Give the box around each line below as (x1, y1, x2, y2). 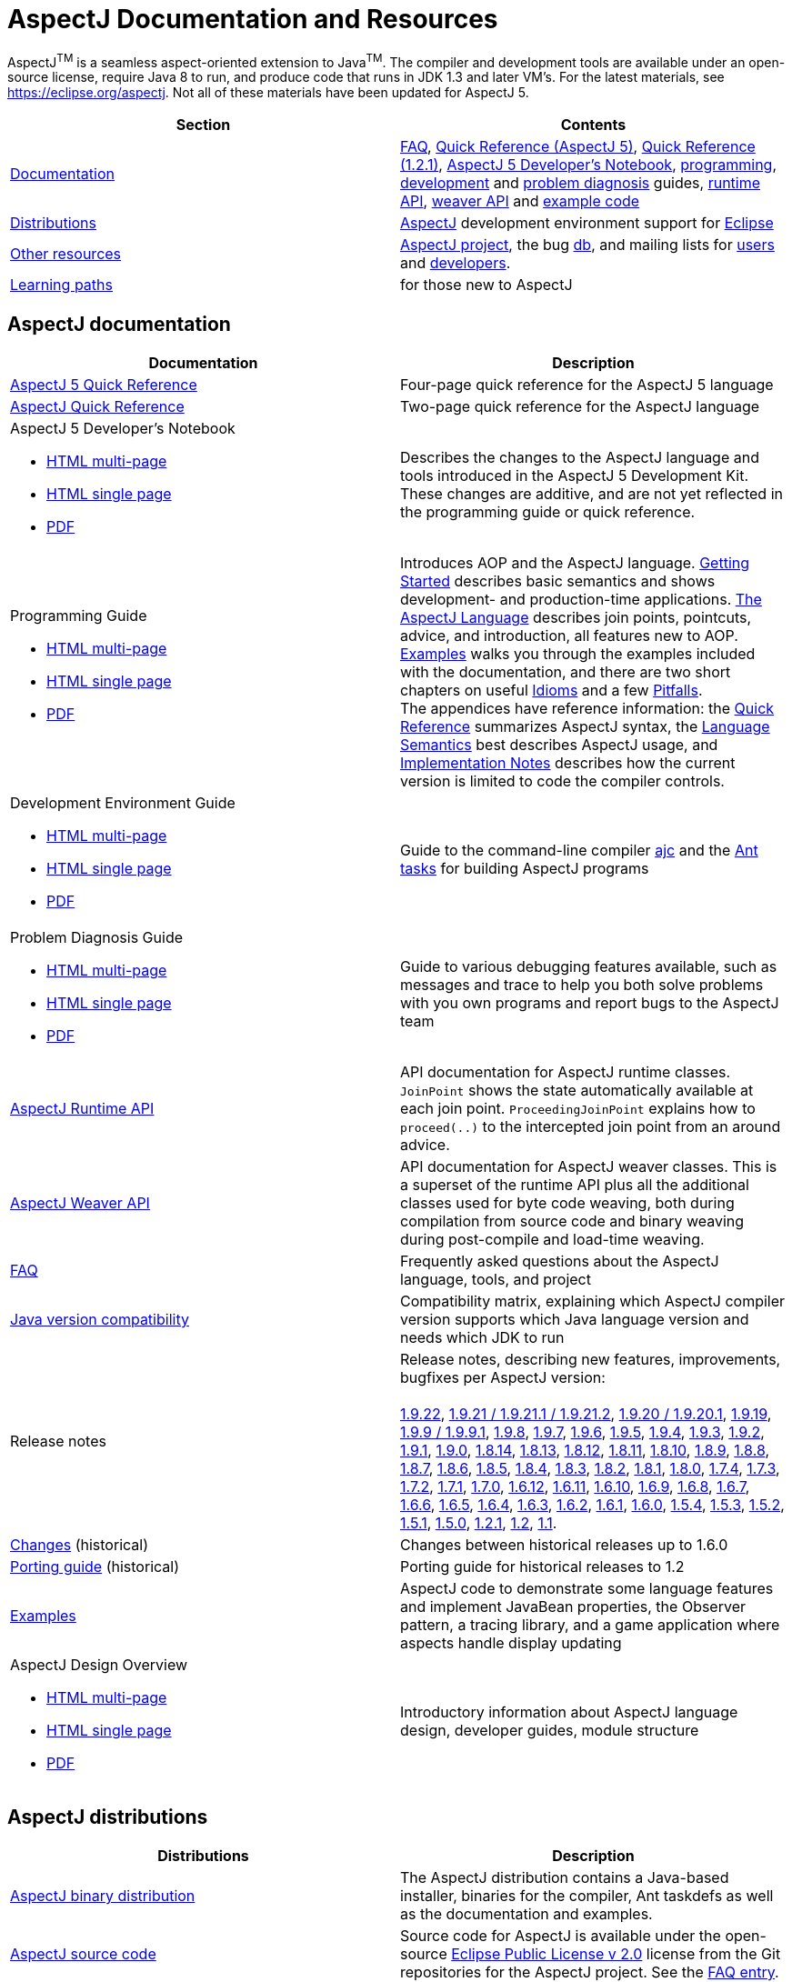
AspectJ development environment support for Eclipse (400, 214, 774, 233)
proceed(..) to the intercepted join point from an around (400, 1117, 781, 1136)
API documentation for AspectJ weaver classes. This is (400, 1157, 777, 1176)
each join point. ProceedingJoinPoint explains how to (400, 1099, 756, 1118)
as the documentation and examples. (400, 1905, 653, 1924)
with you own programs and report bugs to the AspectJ (400, 994, 779, 1013)
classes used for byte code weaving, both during (400, 1194, 735, 1213)
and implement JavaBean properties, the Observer (400, 1597, 746, 1617)
